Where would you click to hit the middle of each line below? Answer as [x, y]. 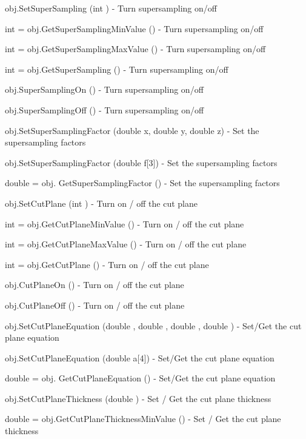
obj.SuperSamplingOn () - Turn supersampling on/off [104, 89]
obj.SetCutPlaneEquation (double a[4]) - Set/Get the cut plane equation [140, 357]
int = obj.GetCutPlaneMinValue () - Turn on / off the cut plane [125, 223]
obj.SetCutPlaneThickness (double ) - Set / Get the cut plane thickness [138, 398]
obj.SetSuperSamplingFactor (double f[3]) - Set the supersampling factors [141, 162]
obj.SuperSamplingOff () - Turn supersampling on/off [105, 109]
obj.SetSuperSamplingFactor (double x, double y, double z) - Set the [132, 130]
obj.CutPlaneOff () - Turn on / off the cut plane [95, 305]
